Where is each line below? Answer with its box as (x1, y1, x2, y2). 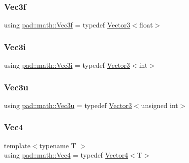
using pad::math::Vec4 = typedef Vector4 (4, 150, 128, 160)
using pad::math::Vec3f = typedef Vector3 (4, 20, 130, 30)
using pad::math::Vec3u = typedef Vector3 (4, 100, 132, 110)
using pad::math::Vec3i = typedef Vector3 (4, 60, 130, 70)
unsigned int (141, 100, 178, 110)
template (4, 140, 31, 150)
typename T (39, 140, 76, 150)
